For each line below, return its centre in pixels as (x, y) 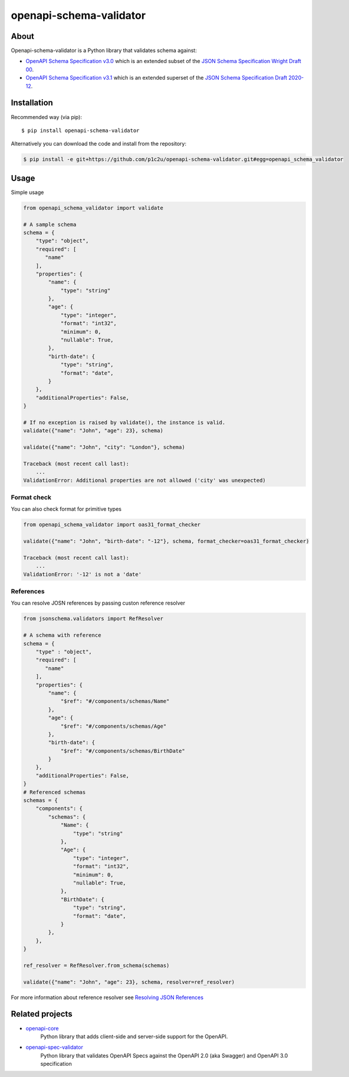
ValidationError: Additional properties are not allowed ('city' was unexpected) (145, 480)
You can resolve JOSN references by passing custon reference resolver (98, 603)
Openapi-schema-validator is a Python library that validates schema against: (104, 51)
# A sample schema (50, 224)
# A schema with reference (62, 635)
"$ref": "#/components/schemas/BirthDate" (123, 751)
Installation (32, 103)
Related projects (42, 1014)
